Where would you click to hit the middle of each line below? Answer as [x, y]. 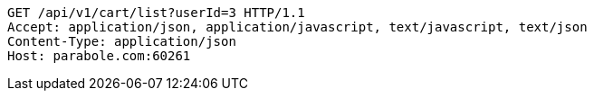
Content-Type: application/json [122, 41]
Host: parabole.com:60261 [99, 56]
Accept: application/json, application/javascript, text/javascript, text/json [297, 27]
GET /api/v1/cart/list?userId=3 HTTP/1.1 [156, 13]
